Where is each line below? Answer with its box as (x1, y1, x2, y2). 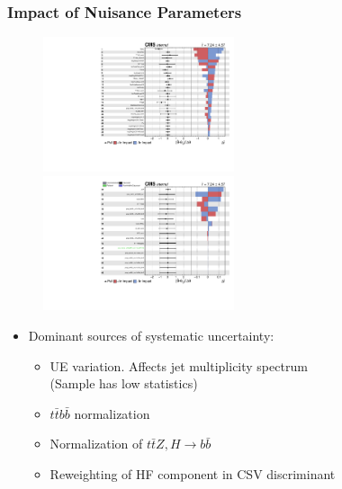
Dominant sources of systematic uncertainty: (28, 326, 274, 345)
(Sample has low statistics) (49, 374, 198, 393)
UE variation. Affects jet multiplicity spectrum (49, 356, 308, 375)
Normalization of (49, 434, 143, 453)
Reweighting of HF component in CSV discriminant (49, 465, 336, 484)
